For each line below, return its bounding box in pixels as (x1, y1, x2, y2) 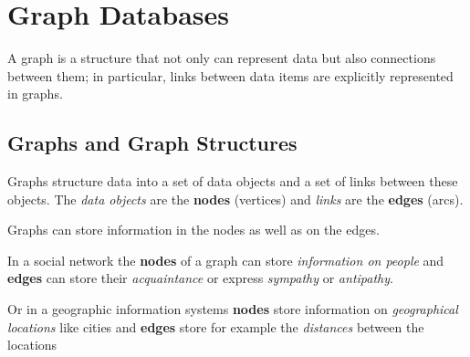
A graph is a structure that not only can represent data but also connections (7, 48, 436, 68)
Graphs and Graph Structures (7, 129, 298, 157)
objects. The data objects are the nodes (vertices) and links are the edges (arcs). (7, 189, 464, 208)
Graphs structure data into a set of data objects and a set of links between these (7, 172, 458, 191)
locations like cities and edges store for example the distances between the (7, 317, 424, 336)
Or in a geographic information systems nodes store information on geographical (7, 299, 458, 319)
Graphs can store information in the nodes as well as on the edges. (7, 220, 380, 239)
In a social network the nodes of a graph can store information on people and (7, 250, 444, 269)
